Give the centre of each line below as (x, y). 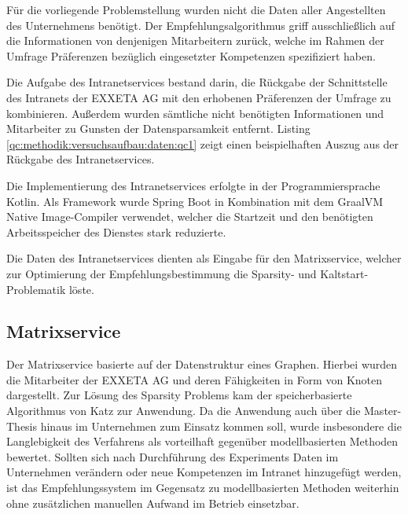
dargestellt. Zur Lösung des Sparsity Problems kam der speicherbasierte (179, 395)
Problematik (36, 289)
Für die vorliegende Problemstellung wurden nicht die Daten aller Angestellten (196, 9)
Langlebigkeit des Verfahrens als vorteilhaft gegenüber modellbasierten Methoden (202, 441)
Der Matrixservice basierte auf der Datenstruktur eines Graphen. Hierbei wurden (202, 364)
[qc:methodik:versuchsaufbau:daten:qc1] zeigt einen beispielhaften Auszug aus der (203, 143)
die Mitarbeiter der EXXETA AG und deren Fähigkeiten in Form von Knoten (195, 379)
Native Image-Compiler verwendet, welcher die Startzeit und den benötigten (190, 217)
